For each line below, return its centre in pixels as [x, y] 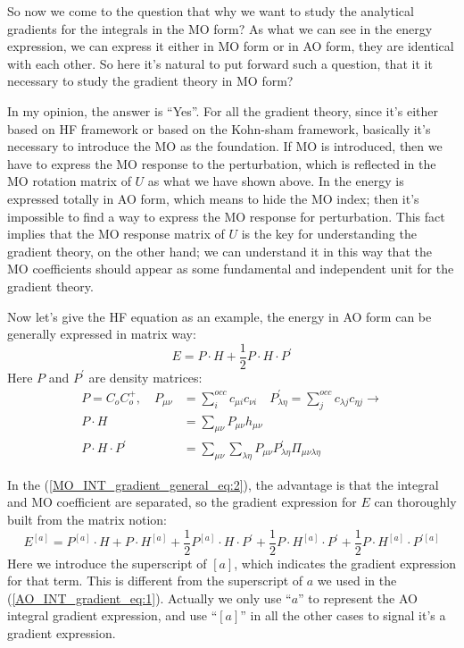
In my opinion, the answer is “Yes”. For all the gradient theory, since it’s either [223, 110]
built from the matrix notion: [87, 520]
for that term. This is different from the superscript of [155, 581]
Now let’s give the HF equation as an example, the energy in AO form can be [220, 316]
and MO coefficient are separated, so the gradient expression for [182, 502]
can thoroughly [415, 502]
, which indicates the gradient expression [345, 563]
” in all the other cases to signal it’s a [343, 615]
